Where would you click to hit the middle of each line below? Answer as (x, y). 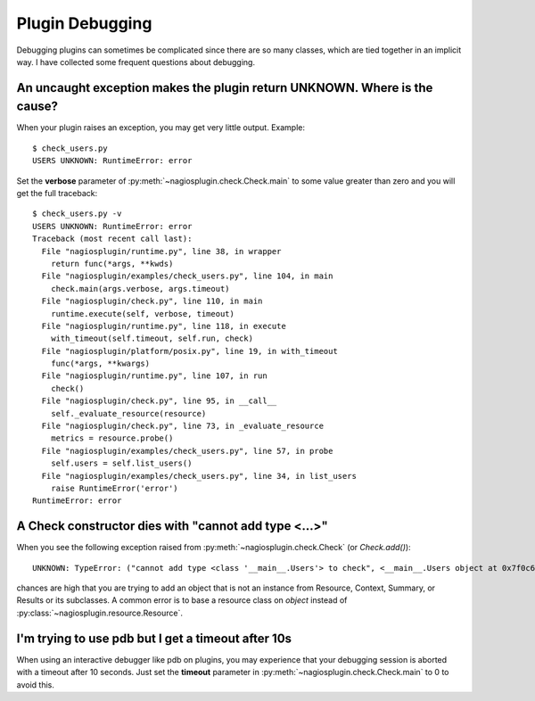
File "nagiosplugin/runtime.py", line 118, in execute (164, 326)
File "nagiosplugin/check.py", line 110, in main (152, 301)
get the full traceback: (57, 193)
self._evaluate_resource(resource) (128, 413)
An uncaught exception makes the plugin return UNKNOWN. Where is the (225, 88)
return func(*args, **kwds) (112, 264)
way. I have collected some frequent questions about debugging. (136, 62)
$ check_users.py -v (77, 214)
